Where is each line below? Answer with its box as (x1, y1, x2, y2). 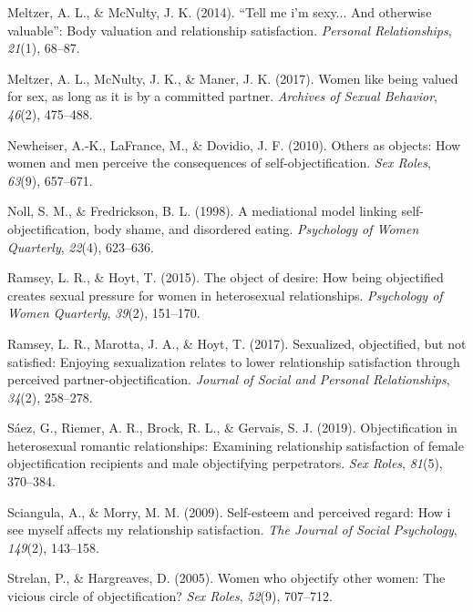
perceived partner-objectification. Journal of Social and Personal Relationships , (7, 370, 450, 389)
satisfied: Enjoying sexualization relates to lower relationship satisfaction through (7, 352, 460, 371)
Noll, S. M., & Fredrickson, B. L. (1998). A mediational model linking (7, 201, 397, 220)
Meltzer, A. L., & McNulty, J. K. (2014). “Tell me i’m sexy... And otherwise (7, 3, 432, 21)
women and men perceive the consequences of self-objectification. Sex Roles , (7, 153, 431, 172)
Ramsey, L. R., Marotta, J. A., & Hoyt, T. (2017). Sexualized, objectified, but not (7, 333, 467, 352)
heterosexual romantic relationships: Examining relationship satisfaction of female (7, 435, 464, 454)
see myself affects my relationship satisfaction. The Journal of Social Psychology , (7, 520, 458, 539)
